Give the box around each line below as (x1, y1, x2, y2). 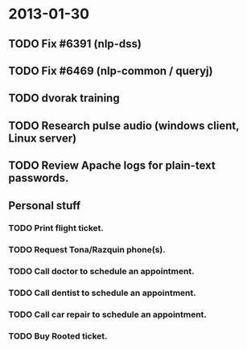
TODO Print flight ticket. (8, 223, 105, 234)
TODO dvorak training (8, 92, 120, 105)
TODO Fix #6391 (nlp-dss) (8, 37, 142, 51)
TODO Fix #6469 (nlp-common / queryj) (8, 64, 213, 77)
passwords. (8, 171, 69, 185)
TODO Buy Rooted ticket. (8, 331, 108, 342)
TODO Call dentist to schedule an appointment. (8, 287, 196, 298)
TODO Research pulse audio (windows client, (8, 118, 240, 133)
